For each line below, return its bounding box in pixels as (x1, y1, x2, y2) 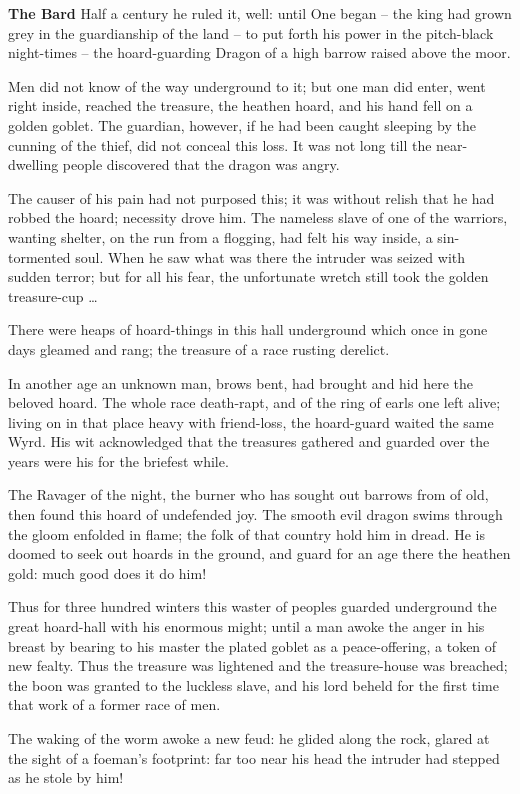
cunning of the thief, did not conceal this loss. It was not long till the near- (8, 134, 468, 155)
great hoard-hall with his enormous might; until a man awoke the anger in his (8, 616, 485, 637)
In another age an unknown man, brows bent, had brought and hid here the (8, 372, 474, 393)
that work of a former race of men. (8, 694, 221, 715)
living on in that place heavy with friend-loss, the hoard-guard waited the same (8, 411, 494, 432)
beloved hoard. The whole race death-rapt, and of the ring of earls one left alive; (8, 392, 501, 413)
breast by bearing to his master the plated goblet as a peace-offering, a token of (8, 635, 497, 656)
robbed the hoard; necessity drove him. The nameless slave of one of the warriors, (8, 207, 508, 228)
